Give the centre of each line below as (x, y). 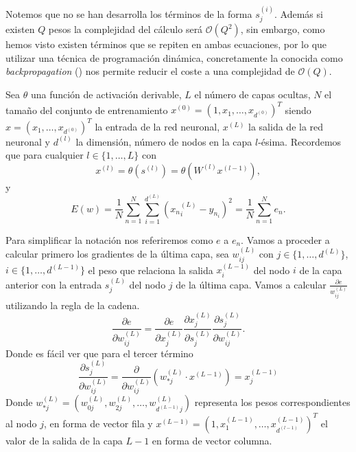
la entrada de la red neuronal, (157, 126)
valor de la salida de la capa (64, 440)
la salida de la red (286, 126)
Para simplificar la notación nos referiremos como (109, 239)
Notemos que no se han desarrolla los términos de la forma (129, 13)
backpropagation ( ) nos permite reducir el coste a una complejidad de (150, 71)
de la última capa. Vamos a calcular (251, 284)
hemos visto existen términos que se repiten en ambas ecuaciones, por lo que (166, 44)
